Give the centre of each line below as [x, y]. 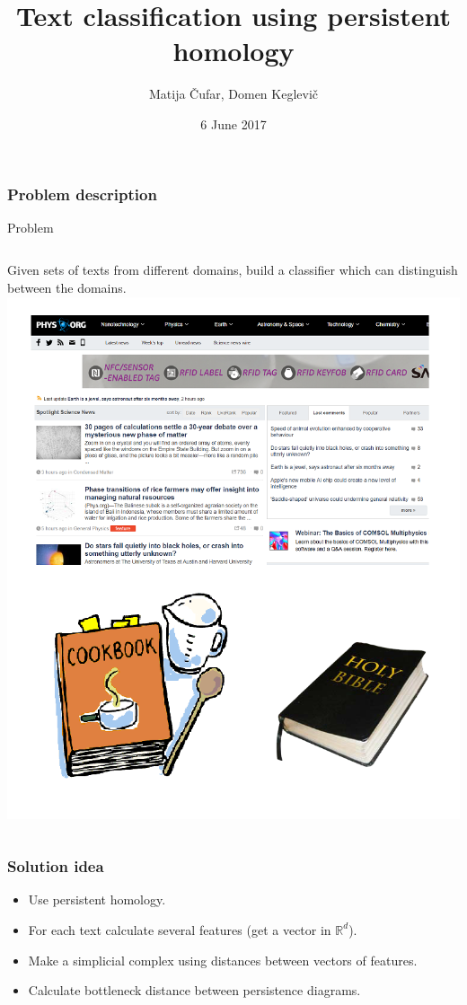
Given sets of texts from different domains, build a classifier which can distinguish [233, 270]
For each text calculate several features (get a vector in [180, 929]
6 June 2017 [233, 123]
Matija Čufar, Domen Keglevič [233, 94]
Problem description [82, 194]
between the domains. [67, 287]
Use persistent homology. [97, 899]
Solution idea [56, 866]
